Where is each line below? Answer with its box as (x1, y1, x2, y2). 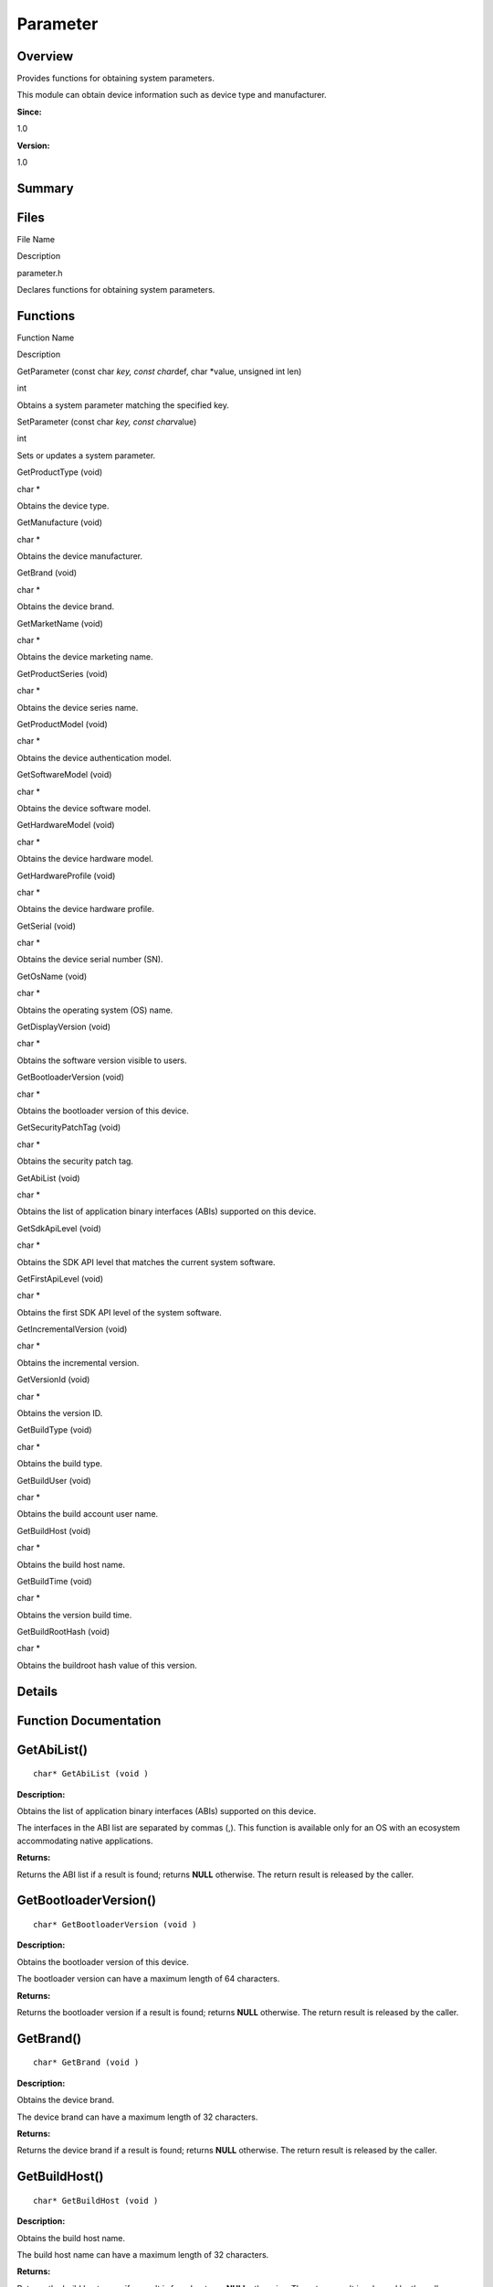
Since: (16, 106, 42, 117)
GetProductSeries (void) (16, 668, 109, 679)
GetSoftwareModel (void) (16, 769, 112, 780)
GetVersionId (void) (16, 1374, 90, 1385)
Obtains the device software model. (16, 802, 152, 813)
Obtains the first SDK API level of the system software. (16, 1306, 223, 1317)
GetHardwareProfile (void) (16, 870, 116, 881)
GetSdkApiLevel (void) (16, 1222, 102, 1234)
